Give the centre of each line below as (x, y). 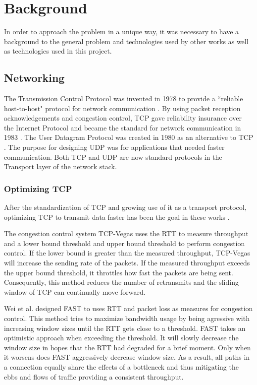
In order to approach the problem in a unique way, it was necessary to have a (122, 32)
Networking (34, 78)
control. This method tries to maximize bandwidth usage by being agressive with (127, 318)
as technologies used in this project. (58, 51)
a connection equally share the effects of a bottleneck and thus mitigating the (121, 366)
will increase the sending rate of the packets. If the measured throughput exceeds (127, 263)
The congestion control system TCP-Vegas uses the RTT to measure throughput (126, 233)
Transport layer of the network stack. (60, 166)
